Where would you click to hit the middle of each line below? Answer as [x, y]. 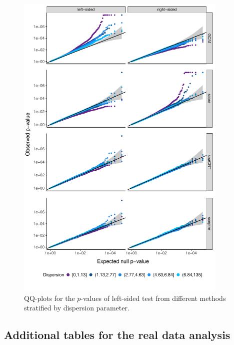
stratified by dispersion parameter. [77, 308]
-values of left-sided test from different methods [153, 298]
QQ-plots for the [49, 298]
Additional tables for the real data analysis [117, 335]
